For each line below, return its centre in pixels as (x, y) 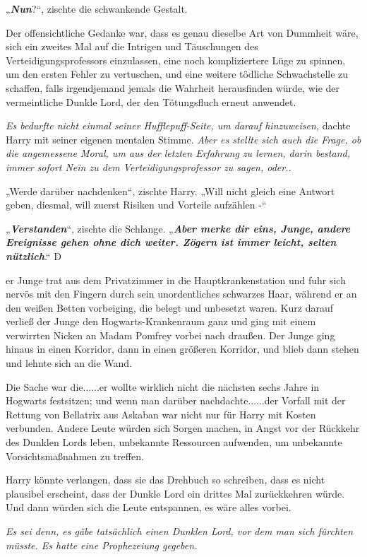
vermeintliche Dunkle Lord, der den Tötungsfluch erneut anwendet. (151, 101)
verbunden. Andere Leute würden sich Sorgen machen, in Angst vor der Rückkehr (183, 428)
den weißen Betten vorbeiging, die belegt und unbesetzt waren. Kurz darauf (170, 307)
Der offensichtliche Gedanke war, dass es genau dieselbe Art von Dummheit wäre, (182, 32)
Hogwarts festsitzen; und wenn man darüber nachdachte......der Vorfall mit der (176, 400)
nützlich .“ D (34, 256)
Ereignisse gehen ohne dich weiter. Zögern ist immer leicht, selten (171, 242)
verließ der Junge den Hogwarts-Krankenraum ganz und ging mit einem (161, 321)
